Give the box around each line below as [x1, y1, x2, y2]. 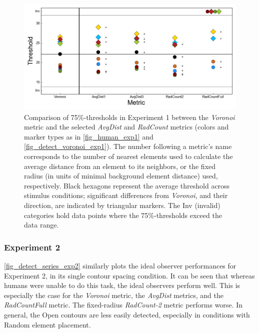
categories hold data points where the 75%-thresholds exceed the [24, 209, 222, 220]
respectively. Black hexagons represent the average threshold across [24, 180, 230, 190]
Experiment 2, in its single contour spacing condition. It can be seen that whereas [4, 270, 255, 280]
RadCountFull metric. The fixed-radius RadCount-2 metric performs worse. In [4, 299, 242, 310]
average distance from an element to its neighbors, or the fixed [24, 160, 216, 171]
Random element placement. [4, 319, 91, 329]
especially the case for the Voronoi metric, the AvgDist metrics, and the [4, 289, 223, 300]
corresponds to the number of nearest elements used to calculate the [24, 150, 233, 161]
